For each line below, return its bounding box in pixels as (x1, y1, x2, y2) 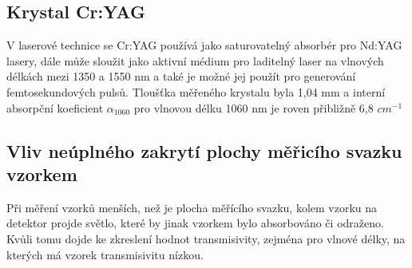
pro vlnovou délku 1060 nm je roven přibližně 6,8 (133, 99, 374, 116)
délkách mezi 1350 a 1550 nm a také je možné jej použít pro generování (6, 68, 356, 85)
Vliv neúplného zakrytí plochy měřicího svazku (6, 138, 402, 163)
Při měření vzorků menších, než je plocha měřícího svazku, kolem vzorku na (6, 199, 378, 215)
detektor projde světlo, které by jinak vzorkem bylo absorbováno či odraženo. (6, 215, 384, 231)
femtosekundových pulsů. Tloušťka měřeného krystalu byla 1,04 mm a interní (6, 83, 386, 100)
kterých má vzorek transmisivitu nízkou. (6, 246, 204, 262)
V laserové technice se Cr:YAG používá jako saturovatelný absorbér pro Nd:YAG (6, 37, 402, 53)
